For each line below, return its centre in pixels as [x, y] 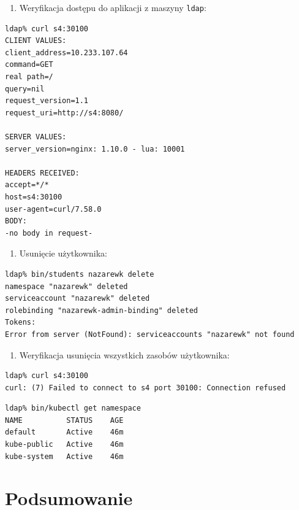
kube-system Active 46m [64, 456]
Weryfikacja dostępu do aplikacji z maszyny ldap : [113, 7]
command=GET [29, 65]
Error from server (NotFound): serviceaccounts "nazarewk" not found [150, 334]
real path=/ [29, 77]
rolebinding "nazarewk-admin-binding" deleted [101, 310]
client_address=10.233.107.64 [66, 52]
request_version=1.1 [47, 101]
